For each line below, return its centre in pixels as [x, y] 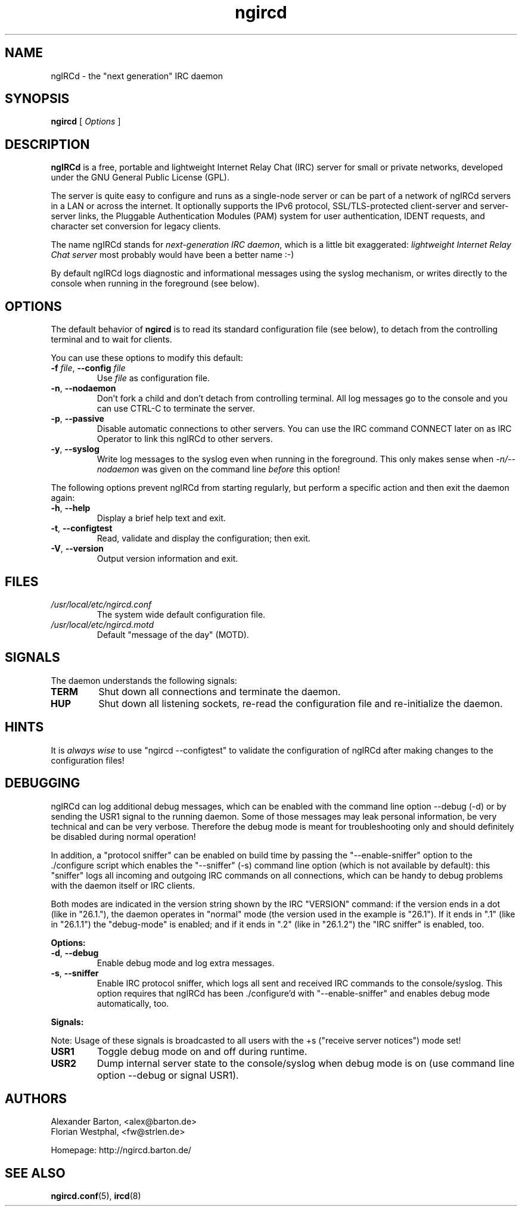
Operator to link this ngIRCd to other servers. [185, 439]
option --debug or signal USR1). [168, 1075]
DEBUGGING [43, 783]
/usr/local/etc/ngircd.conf [101, 604]
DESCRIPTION [47, 144]
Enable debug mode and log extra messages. [186, 963]
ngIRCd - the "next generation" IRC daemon [137, 76]
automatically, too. [133, 1003]
